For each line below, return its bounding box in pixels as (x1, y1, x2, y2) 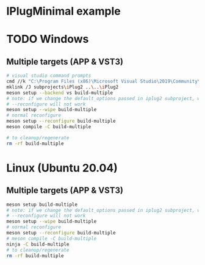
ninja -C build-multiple (6, 241, 70, 247)
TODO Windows (6, 32, 89, 46)
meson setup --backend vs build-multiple (6, 90, 113, 96)
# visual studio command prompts (6, 73, 92, 79)
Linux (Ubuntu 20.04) (6, 161, 118, 175)
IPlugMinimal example (6, 4, 121, 18)
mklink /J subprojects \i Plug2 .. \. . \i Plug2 (6, 84, 119, 90)
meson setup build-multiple (6, 201, 78, 208)
